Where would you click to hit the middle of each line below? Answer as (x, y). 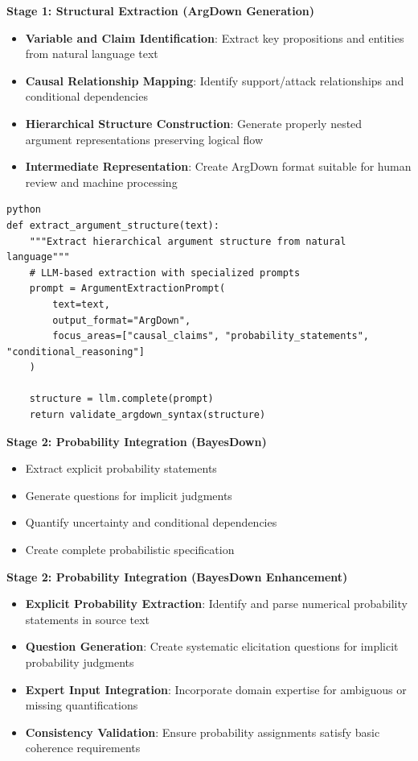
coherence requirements (83, 748)
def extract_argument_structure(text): (113, 225)
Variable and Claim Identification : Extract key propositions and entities (215, 37)
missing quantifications (82, 705)
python (24, 210)
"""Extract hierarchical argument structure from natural (188, 241)
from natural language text (92, 54)
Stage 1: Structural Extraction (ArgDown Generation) (160, 10)
